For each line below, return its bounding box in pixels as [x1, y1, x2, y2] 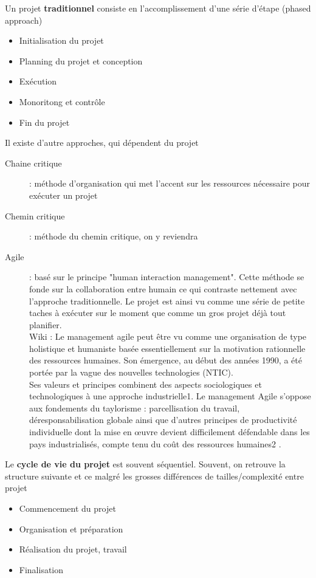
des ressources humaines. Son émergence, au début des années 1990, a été [29, 354, 302, 366]
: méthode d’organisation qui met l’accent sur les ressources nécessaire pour [29, 177, 311, 190]
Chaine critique [5, 156, 62, 169]
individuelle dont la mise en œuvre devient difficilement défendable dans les [29, 425, 310, 438]
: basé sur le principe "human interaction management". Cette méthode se [29, 270, 304, 283]
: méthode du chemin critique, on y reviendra [29, 230, 198, 243]
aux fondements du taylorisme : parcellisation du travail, [29, 401, 240, 414]
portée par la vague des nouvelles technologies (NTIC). [29, 366, 233, 379]
